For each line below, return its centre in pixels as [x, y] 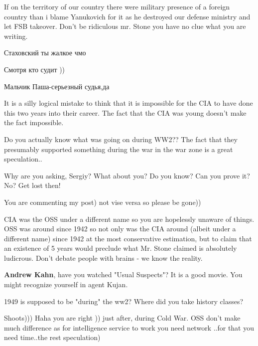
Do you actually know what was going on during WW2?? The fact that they [121, 139]
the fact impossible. [34, 122]
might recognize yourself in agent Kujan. [66, 284]
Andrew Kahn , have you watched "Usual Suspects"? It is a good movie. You [123, 274]
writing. [16, 36]
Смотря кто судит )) [35, 69]
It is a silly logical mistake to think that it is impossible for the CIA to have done [129, 103]
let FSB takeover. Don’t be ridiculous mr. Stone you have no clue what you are [125, 26]
